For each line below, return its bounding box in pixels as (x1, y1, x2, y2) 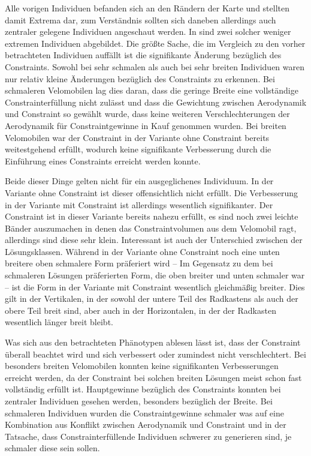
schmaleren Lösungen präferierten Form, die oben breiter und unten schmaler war (5, 269, 305, 281)
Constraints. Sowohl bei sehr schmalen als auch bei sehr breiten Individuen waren (5, 60, 304, 73)
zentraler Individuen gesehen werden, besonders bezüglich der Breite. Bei (5, 395, 273, 407)
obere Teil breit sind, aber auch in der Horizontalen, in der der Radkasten (5, 304, 276, 316)
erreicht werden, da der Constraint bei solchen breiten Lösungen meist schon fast (5, 371, 302, 383)
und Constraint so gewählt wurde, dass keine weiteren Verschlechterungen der (5, 107, 290, 120)
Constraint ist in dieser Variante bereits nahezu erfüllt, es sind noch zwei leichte (5, 210, 298, 223)
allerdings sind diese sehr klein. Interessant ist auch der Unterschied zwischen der (5, 233, 303, 246)
